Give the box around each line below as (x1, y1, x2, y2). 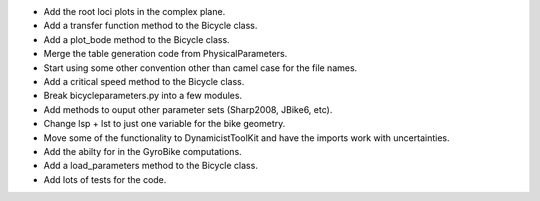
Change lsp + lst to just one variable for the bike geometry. (43, 118, 286, 130)
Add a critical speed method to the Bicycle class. (43, 75, 245, 87)
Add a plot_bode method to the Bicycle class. (43, 33, 230, 45)
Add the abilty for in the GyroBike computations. (43, 145, 242, 157)
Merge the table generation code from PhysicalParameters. (43, 48, 288, 60)
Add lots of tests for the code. (43, 173, 167, 185)
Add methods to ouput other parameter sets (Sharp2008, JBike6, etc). (43, 103, 333, 115)
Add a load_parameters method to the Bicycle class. (43, 160, 259, 172)
